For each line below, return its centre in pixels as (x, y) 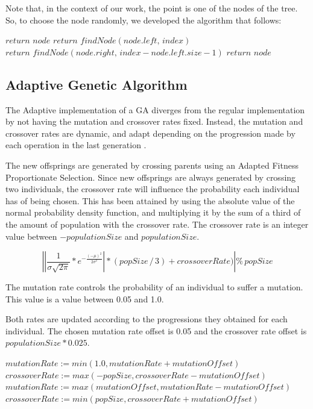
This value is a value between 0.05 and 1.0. (85, 298)
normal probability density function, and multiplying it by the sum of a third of (153, 212)
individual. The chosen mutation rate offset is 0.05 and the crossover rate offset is (156, 330)
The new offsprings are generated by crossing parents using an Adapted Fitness (152, 165)
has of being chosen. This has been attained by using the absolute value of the (150, 200)
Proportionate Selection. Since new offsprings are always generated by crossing (151, 177)
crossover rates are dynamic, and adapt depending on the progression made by (150, 133)
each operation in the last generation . (76, 145)
